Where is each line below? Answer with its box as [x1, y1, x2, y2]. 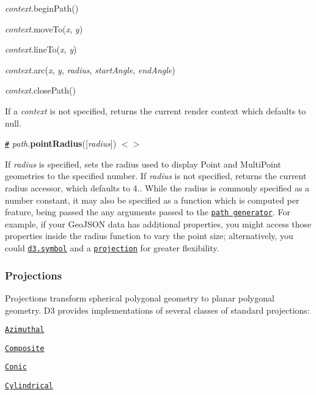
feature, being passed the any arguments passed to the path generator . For [5, 205, 290, 218]
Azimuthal [5, 325, 45, 334]
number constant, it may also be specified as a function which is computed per [5, 193, 299, 206]
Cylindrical [5, 382, 53, 391]
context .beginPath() [5, 2, 79, 14]
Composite [5, 344, 45, 353]
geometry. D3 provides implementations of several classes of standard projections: [5, 303, 310, 316]
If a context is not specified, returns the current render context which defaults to [5, 104, 306, 117]
